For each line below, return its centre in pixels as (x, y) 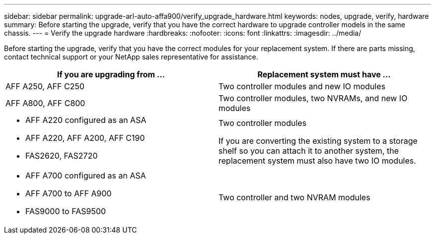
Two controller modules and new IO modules (302, 86)
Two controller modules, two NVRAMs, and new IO (313, 98)
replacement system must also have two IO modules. (317, 161)
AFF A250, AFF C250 (45, 86)
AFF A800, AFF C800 (45, 103)
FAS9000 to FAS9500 (66, 211)
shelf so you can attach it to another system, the (309, 151)
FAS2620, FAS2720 (62, 156)
